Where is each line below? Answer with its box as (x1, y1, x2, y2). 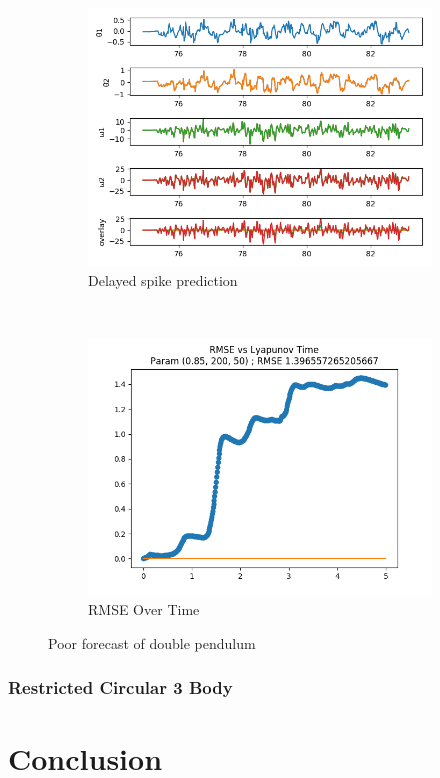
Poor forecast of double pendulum (48, 632, 256, 653)
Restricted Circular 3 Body (8, 675, 233, 700)
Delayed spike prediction (88, 269, 238, 290)
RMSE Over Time (88, 599, 200, 620)
